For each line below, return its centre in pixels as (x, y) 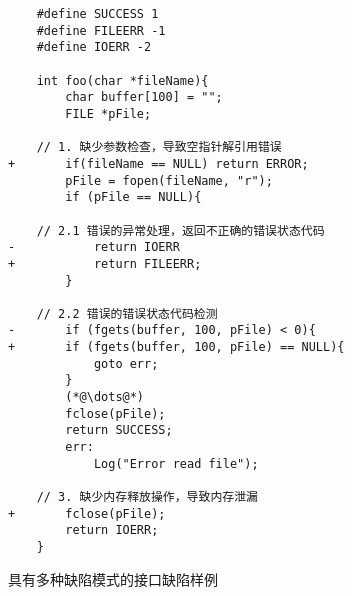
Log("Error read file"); (176, 463)
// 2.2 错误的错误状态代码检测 (127, 313)
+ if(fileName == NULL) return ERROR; (158, 163)
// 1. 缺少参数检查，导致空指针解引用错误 (159, 147)
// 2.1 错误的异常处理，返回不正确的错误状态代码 (180, 230)
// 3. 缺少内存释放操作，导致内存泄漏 (147, 497)
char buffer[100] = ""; (144, 97)
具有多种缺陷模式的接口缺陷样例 (113, 578)
